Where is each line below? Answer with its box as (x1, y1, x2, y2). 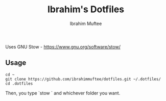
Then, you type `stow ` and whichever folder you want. (5, 90, 121, 96)
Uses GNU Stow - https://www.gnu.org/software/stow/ (5, 43, 121, 49)
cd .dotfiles (5, 81, 33, 86)
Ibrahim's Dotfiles (47, 4, 124, 15)
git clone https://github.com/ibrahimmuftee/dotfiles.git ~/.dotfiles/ (5, 77, 161, 82)
